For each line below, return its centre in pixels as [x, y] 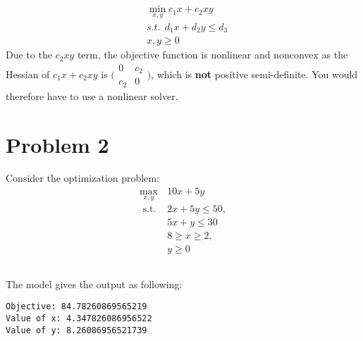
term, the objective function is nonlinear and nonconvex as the [213, 55]
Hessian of [28, 74]
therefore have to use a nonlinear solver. [92, 95]
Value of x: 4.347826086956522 [79, 319]
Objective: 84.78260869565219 [76, 307]
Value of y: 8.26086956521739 [76, 330]
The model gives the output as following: [94, 284]
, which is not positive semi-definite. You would [254, 74]
